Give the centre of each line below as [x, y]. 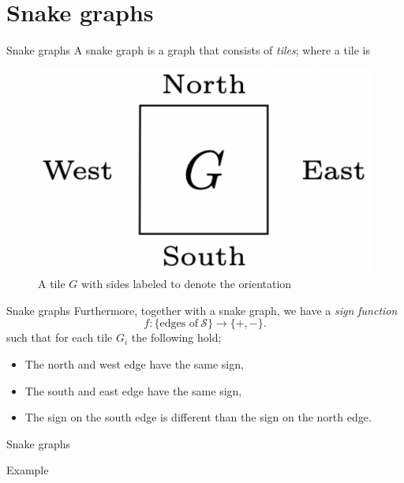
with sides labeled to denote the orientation [186, 284]
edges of [179, 324]
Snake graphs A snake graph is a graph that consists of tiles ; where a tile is [188, 50]
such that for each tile [60, 337]
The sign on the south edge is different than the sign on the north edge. [198, 417]
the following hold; [176, 337]
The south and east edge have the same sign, [133, 390]
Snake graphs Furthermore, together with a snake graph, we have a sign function [202, 310]
